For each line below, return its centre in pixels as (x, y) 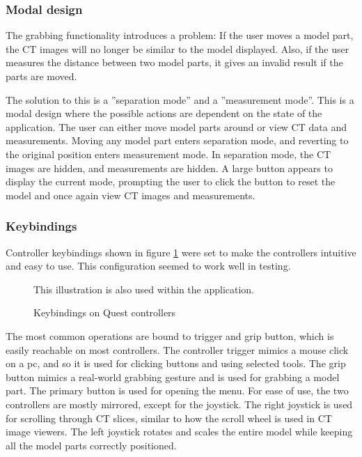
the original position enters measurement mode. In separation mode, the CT (168, 154)
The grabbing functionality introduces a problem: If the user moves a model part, (180, 35)
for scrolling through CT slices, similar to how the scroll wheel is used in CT (169, 418)
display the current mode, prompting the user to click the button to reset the (171, 181)
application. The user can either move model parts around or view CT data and (176, 126)
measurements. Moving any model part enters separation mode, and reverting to (177, 140)
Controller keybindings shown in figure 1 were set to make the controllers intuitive (181, 252)
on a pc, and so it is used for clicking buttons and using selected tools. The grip (176, 363)
